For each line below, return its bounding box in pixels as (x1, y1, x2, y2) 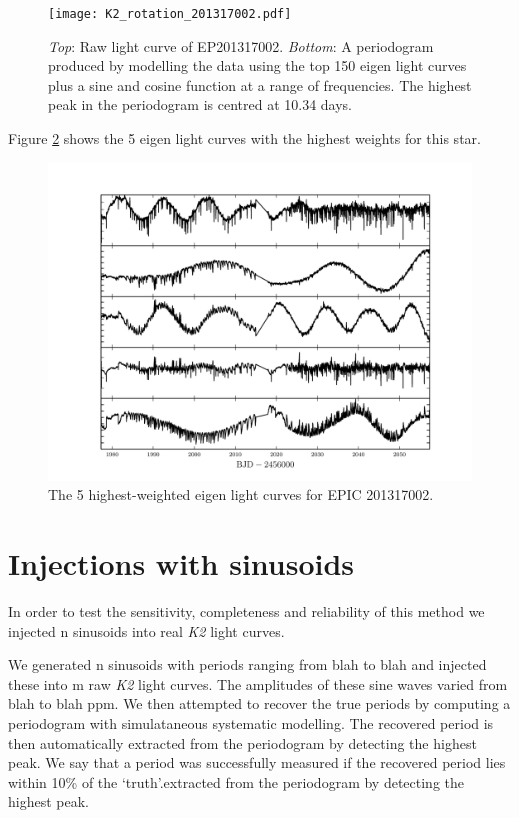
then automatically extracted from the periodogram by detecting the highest (8, 732, 477, 753)
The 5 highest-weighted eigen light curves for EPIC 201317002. (48, 484, 434, 505)
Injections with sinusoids (8, 543, 355, 583)
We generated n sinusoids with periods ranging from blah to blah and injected (8, 654, 487, 675)
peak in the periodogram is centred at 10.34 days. (48, 94, 352, 115)
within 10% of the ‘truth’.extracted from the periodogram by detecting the (8, 771, 465, 792)
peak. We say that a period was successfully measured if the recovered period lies (8, 752, 506, 773)
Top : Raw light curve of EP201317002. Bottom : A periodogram (48, 35, 434, 56)
